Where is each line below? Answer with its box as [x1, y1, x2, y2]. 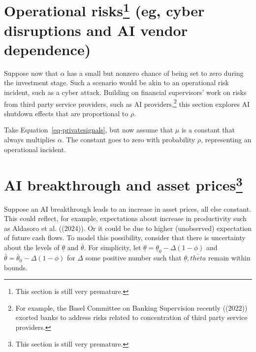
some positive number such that [85, 253, 182, 263]
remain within [208, 253, 251, 263]
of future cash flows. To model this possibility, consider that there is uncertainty [4, 232, 246, 243]
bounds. [4, 262, 28, 272]
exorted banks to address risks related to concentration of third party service [15, 312, 248, 322]
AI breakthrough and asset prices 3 [4, 173, 243, 195]
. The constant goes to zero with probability [62, 134, 195, 145]
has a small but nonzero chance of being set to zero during [67, 67, 244, 78]
